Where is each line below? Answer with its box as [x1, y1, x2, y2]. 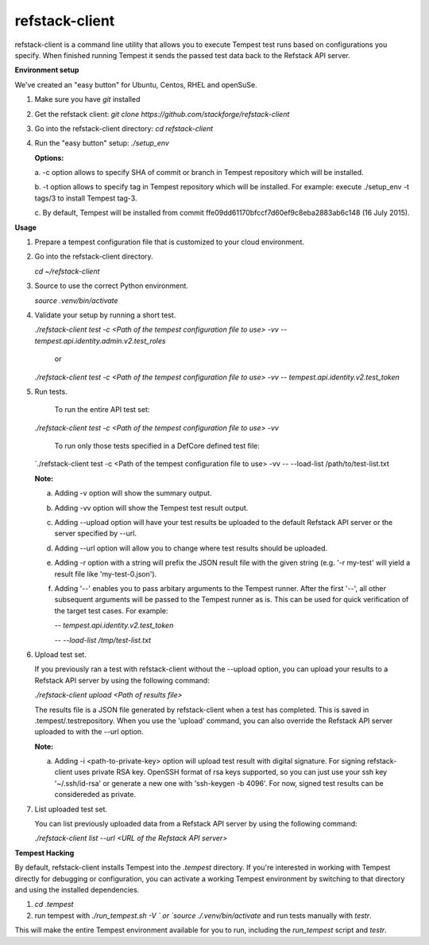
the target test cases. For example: [54, 605, 168, 616]
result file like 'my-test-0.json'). [54, 569, 157, 578]
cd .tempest [34, 900, 74, 909]
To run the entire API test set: [54, 405, 150, 414]
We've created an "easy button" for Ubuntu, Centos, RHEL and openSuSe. [14, 80, 257, 89]
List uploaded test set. [34, 804, 107, 814]
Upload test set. [34, 649, 87, 659]
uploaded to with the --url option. [34, 727, 144, 737]
